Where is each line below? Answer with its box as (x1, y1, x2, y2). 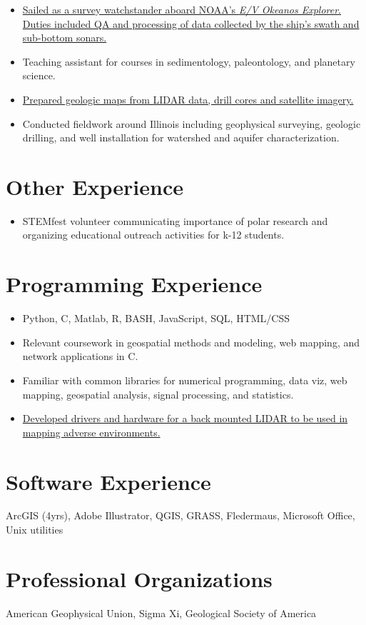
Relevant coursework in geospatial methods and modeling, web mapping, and (22, 334, 360, 349)
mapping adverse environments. (22, 424, 161, 439)
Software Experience (6, 466, 211, 496)
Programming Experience (6, 269, 263, 299)
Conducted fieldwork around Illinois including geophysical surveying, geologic (22, 116, 361, 131)
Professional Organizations (6, 564, 273, 593)
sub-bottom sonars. (22, 30, 107, 45)
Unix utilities (6, 522, 63, 537)
